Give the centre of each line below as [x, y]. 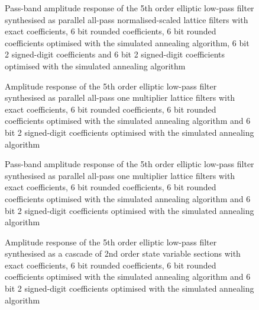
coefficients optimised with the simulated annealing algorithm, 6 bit [127, 42]
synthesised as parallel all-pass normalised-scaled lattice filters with [127, 19]
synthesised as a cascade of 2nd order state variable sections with [123, 253]
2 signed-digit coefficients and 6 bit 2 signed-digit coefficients [115, 54]
